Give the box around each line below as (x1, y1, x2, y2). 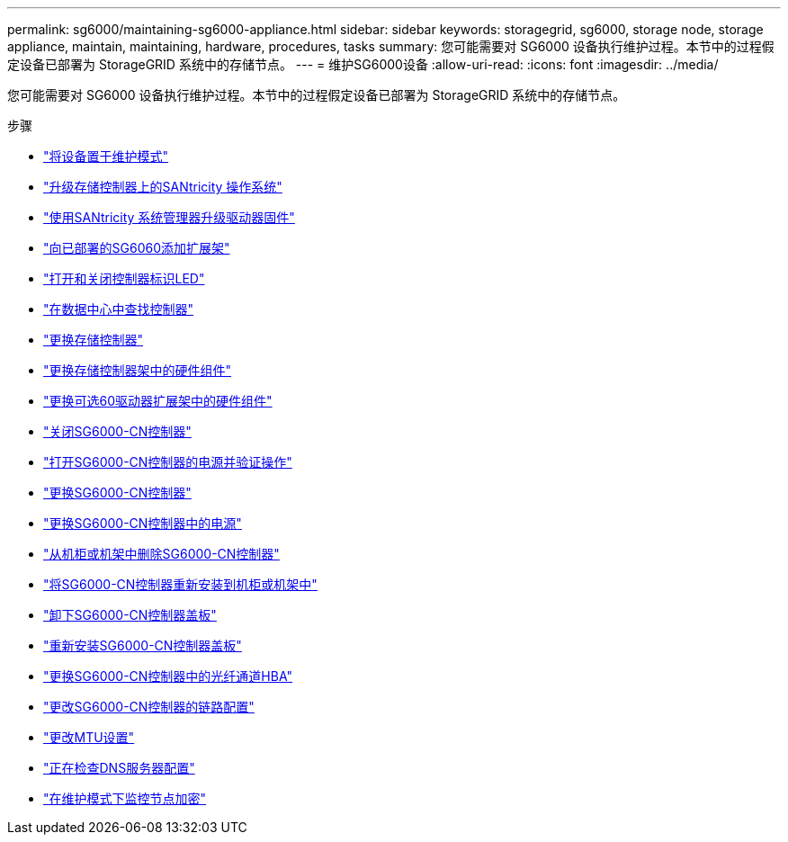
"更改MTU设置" (43, 730, 135, 745)
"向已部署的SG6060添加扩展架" (43, 240, 230, 255)
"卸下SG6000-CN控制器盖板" (43, 607, 217, 623)
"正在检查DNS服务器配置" (43, 760, 195, 775)
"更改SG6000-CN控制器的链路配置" (43, 699, 255, 714)
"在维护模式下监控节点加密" (43, 791, 207, 806)
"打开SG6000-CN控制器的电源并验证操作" (43, 454, 292, 470)
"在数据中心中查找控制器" (43, 301, 194, 317)
